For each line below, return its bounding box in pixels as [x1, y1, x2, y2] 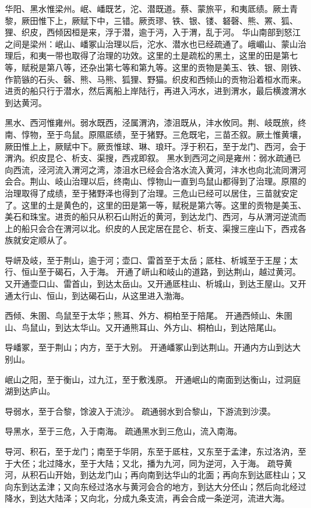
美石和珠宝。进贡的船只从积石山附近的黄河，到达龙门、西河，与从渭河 [5, 210, 281, 223]
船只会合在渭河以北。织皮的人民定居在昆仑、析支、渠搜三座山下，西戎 [21, 222, 298, 234]
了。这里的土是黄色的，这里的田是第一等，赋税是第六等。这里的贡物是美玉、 [5, 198, 306, 211]
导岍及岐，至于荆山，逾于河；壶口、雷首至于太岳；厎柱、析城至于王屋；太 [5, 253, 298, 266]
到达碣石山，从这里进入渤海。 [71, 289, 189, 301]
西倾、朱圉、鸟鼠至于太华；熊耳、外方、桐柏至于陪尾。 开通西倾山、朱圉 [5, 309, 292, 322]
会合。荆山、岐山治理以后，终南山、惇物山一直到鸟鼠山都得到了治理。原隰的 [5, 175, 306, 188]
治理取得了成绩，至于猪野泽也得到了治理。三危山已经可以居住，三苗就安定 [5, 186, 298, 199]
